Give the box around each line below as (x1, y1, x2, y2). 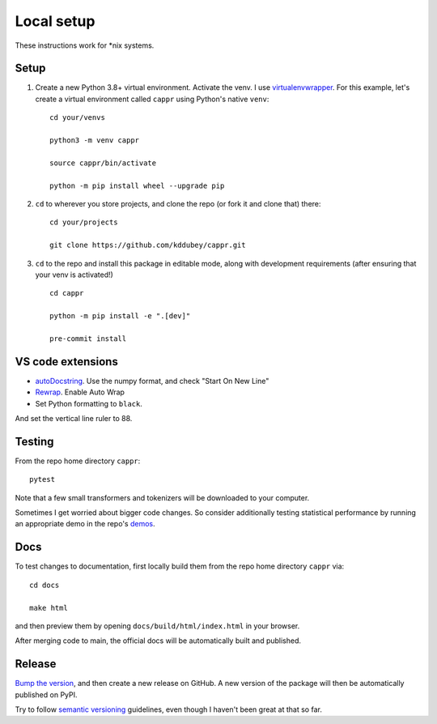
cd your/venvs (49, 113, 105, 122)
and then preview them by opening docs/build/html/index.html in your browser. (15, 620, 300, 631)
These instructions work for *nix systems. (15, 40, 155, 50)
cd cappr (49, 288, 84, 298)
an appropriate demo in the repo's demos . (15, 519, 155, 529)
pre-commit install (49, 334, 127, 343)
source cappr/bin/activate (49, 158, 157, 168)
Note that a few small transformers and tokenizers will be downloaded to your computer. (15, 492, 310, 502)
